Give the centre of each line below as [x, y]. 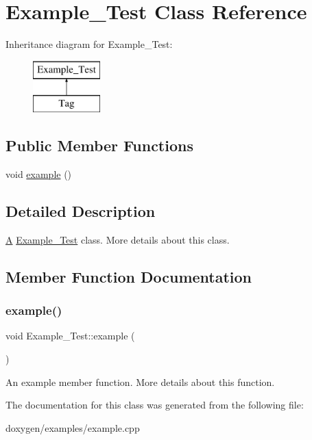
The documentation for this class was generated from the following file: [155, 405]
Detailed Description [81, 211]
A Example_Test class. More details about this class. [118, 239]
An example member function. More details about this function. [140, 381]
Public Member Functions [99, 145]
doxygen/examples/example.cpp [73, 427]
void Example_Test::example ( [70, 336]
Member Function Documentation [129, 276]
